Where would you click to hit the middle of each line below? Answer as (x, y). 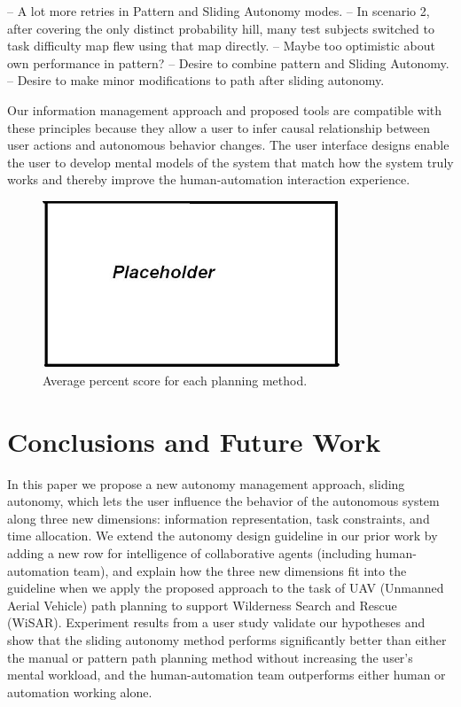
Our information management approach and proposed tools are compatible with (224, 109)
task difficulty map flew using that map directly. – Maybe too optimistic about (221, 46)
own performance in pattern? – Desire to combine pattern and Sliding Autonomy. (228, 62)
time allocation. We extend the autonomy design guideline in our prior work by (223, 536)
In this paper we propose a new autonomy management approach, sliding (206, 483)
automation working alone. (80, 691)
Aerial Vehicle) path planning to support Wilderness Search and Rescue (202, 605)
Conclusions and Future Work (194, 441)
